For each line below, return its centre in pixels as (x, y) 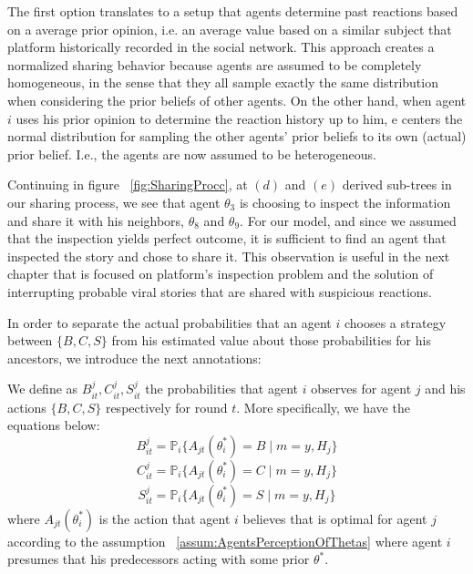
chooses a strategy (395, 322)
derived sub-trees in (397, 184)
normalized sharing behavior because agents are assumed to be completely (215, 64)
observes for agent (361, 389)
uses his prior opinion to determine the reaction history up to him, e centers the (239, 118)
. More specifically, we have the (323, 407)
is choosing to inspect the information (345, 202)
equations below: (54, 425)
